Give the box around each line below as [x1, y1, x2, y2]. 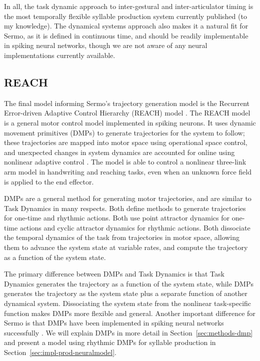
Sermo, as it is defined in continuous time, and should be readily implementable [4, 30, 248, 40]
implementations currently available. [4, 49, 115, 60]
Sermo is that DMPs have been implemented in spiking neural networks [4, 317, 224, 328]
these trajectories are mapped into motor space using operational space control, [4, 137, 247, 147]
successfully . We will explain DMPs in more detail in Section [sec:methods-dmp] [4, 327, 253, 337]
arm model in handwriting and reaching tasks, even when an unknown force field [4, 166, 252, 176]
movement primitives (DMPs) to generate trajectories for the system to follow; [4, 127, 245, 137]
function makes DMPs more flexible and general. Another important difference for [4, 307, 255, 318]
